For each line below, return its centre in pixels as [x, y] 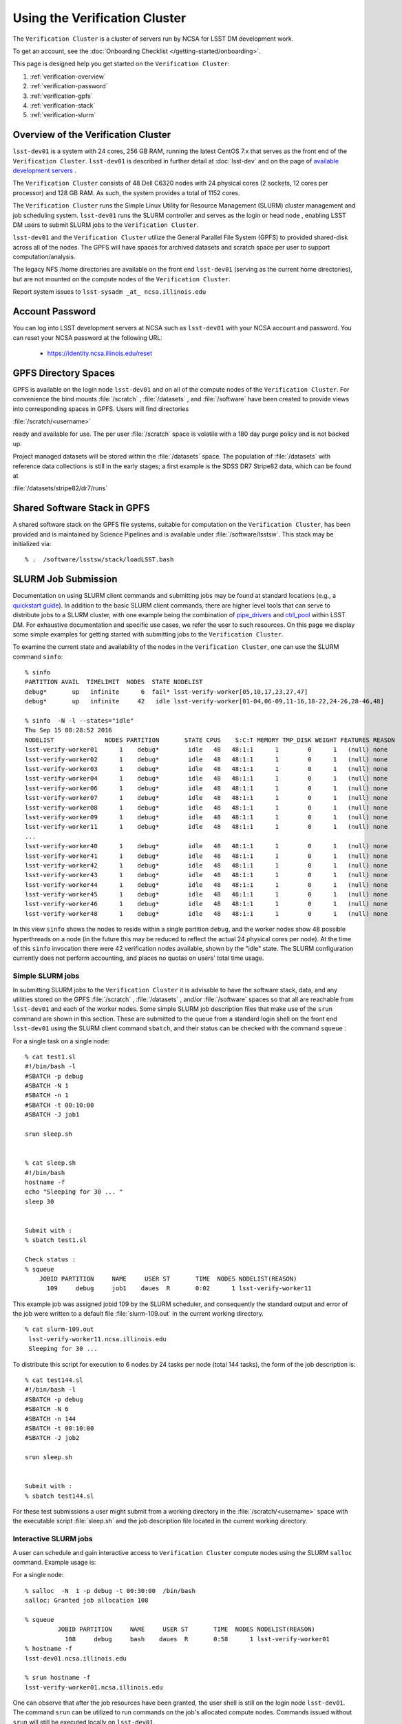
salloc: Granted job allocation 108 [87, 1601]
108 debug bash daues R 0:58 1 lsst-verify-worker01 [197, 1639]
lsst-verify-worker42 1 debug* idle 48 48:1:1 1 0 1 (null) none [207, 865]
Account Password [54, 311]
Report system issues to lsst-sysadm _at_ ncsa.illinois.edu [109, 292]
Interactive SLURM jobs [53, 1539]
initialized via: [32, 544]
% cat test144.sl [54, 1380]
